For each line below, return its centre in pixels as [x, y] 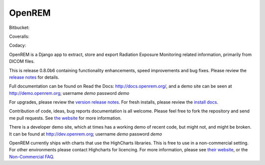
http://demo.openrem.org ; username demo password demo [69, 93]
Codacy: [18, 45]
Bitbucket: [19, 27]
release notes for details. [34, 77]
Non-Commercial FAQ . [32, 157]
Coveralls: [19, 36]
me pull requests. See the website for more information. [66, 118]
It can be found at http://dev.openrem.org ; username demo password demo [85, 134]
